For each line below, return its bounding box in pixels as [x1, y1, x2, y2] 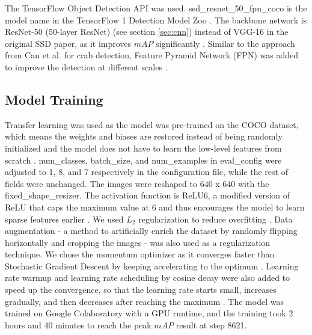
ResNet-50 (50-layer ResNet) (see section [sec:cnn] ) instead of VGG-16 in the [5, 25, 289, 38]
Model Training [5, 90, 103, 108]
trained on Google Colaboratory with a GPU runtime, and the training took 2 [5, 307, 293, 319]
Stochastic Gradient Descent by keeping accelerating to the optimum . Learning [5, 259, 299, 272]
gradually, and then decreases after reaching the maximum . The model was [5, 295, 284, 307]
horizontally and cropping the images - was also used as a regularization [5, 236, 271, 248]
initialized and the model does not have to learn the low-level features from [5, 141, 282, 154]
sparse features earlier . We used [5, 212, 124, 225]
